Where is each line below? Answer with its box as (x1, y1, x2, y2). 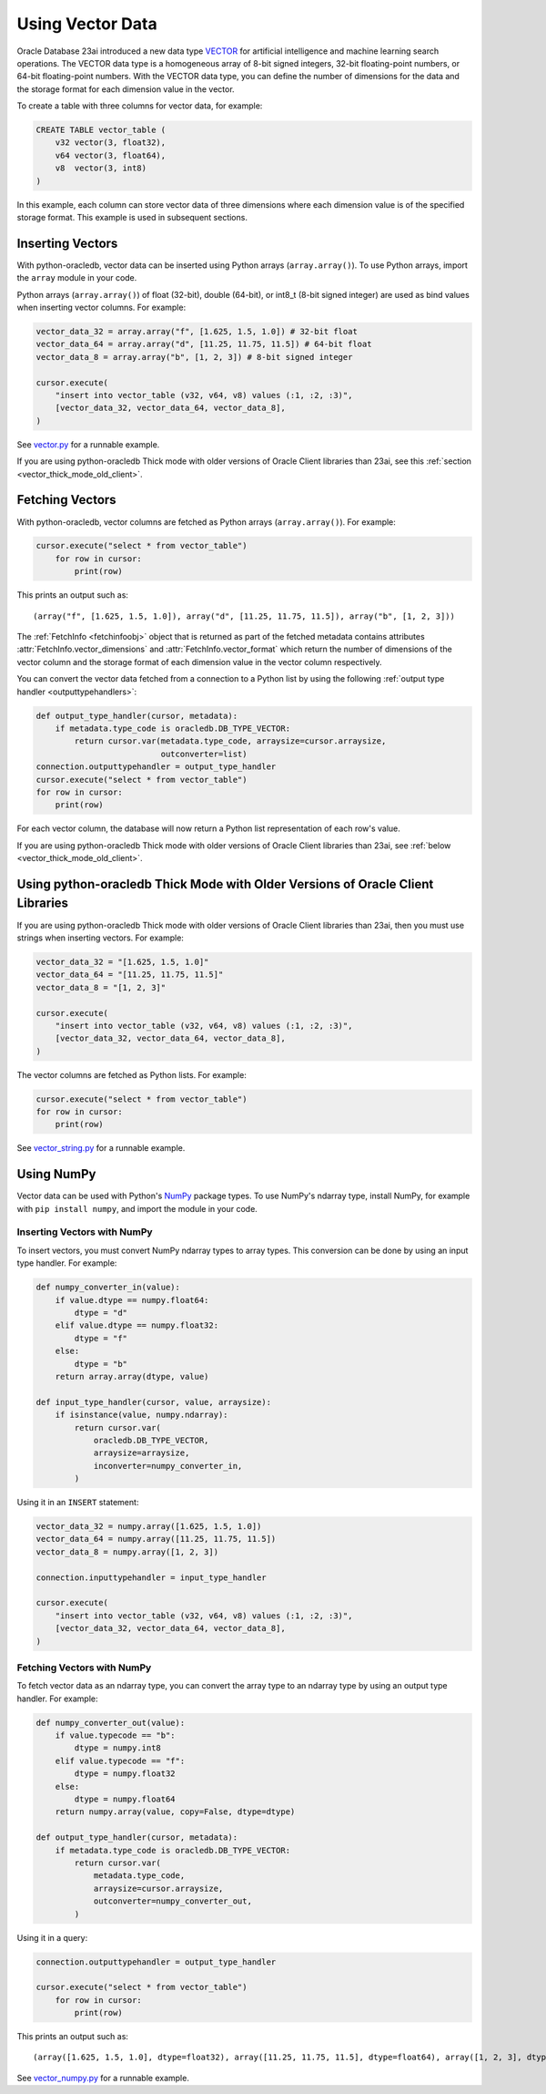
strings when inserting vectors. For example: (16, 932, 184, 943)
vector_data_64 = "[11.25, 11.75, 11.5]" (35, 970, 224, 980)
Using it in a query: (16, 1932, 88, 1943)
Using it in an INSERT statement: (16, 1497, 139, 1508)
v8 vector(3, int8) (55, 163, 147, 173)
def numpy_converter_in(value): (35, 1282, 181, 1293)
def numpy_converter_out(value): (35, 1718, 186, 1728)
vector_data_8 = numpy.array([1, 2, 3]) (35, 1546, 218, 1557)
